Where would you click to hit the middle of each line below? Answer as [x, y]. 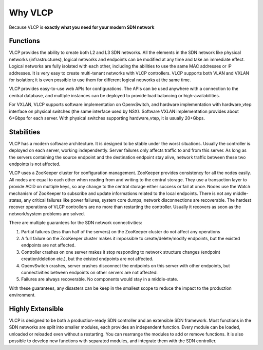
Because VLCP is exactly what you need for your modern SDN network [82, 27]
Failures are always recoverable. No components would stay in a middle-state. [100, 279]
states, [16, 200]
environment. [22, 295]
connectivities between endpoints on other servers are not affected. [89, 272]
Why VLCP [31, 13]
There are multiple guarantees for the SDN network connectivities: [75, 223]
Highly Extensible [36, 309]
